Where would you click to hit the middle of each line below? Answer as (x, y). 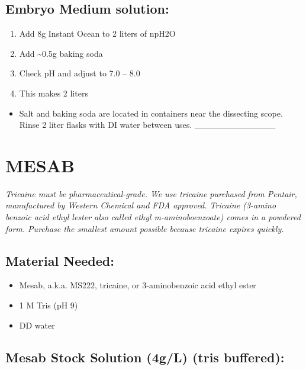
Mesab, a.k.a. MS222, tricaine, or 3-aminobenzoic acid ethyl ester (138, 285)
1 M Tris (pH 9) (49, 305)
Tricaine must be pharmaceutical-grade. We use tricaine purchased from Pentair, (151, 193)
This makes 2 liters (54, 93)
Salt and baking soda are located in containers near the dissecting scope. (151, 113)
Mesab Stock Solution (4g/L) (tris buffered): (145, 357)
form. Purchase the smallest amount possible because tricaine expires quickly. (145, 228)
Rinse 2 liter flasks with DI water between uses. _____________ (147, 125)
